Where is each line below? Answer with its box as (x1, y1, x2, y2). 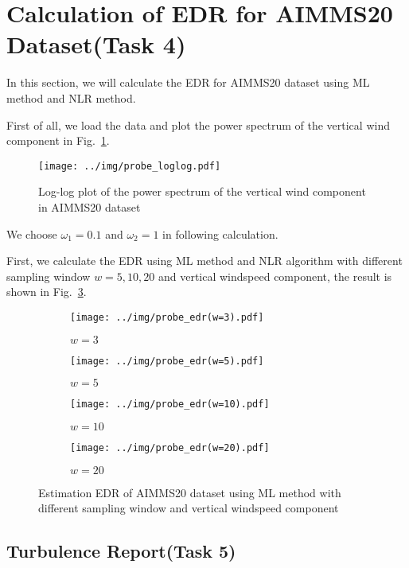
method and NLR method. (6, 89, 136, 106)
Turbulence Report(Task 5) (6, 539, 236, 563)
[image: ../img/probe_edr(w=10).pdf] (70, 399, 270, 410)
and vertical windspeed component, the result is (158, 267, 392, 284)
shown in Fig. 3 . (6, 283, 87, 300)
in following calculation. (162, 225, 279, 242)
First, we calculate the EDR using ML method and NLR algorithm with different (6, 252, 403, 269)
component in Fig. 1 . (6, 132, 110, 149)
